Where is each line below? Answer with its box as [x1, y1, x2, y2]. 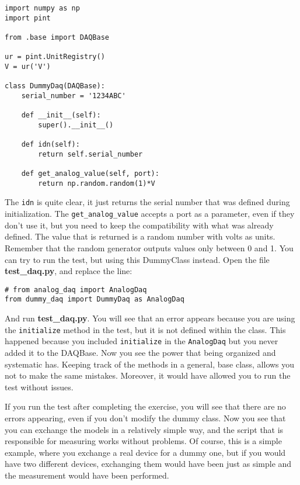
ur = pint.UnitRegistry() [5, 53, 105, 61]
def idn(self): [21, 140, 80, 149]
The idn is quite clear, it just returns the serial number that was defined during [5, 196, 290, 208]
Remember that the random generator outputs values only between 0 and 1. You [5, 241, 294, 254]
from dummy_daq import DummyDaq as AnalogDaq [5, 295, 184, 304]
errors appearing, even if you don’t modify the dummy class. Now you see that [5, 411, 286, 424]
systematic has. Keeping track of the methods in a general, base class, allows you [5, 358, 295, 370]
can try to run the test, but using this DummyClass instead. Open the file [5, 253, 270, 265]
